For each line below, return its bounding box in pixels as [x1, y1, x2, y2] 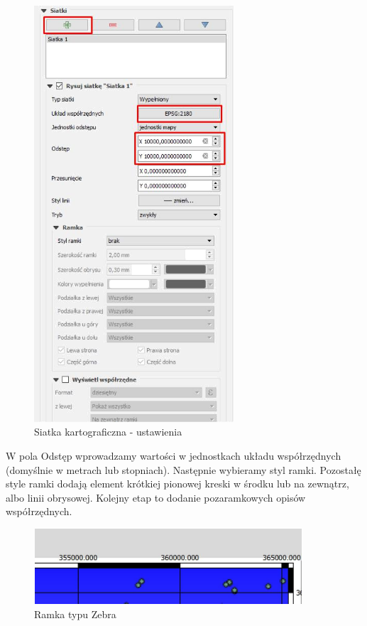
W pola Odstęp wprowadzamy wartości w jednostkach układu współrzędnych [6, 448, 341, 463]
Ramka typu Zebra [34, 606, 116, 621]
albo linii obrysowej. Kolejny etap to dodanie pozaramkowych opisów [6, 490, 306, 504]
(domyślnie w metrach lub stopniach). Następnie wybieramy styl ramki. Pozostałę [6, 462, 361, 477]
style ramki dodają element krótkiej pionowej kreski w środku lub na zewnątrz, [6, 476, 349, 491]
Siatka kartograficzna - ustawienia [34, 424, 182, 439]
